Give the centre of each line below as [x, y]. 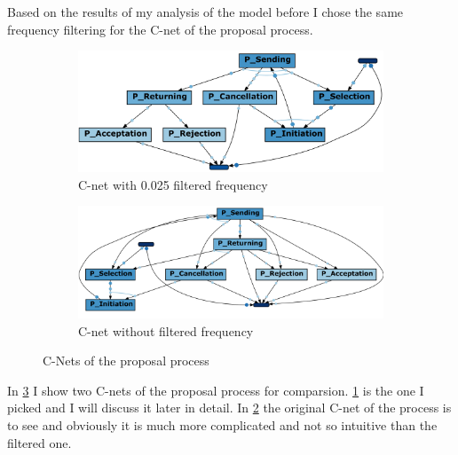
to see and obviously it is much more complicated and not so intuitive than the [222, 425]
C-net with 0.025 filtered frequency [173, 184]
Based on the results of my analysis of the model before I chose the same [205, 12]
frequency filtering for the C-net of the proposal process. [160, 29]
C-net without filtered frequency [166, 330]
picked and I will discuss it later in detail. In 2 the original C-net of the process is [229, 408]
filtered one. [39, 442]
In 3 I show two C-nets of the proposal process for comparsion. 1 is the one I [216, 390]
